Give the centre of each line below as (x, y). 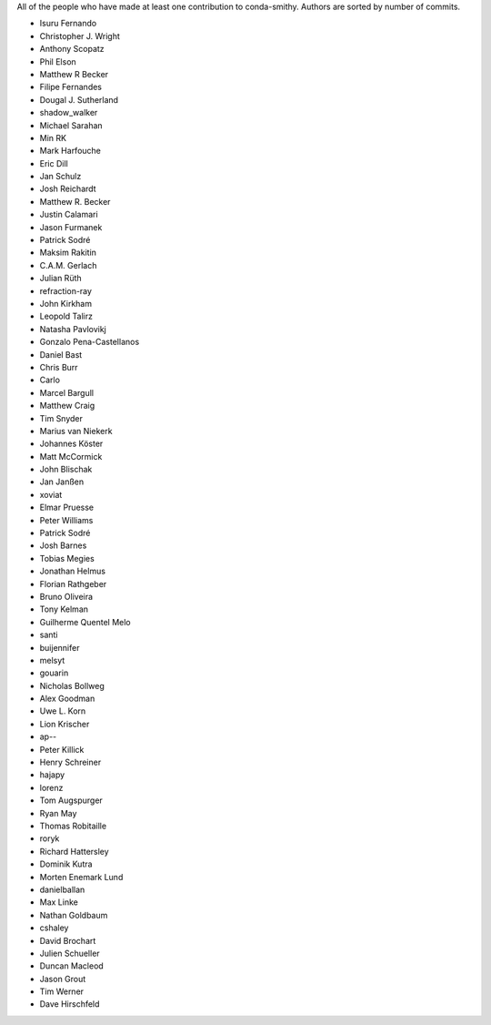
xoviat (51, 494)
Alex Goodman (67, 699)
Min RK (53, 137)
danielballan (62, 889)
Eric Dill (54, 163)
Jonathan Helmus (73, 571)
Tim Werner (62, 991)
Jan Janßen (62, 482)
